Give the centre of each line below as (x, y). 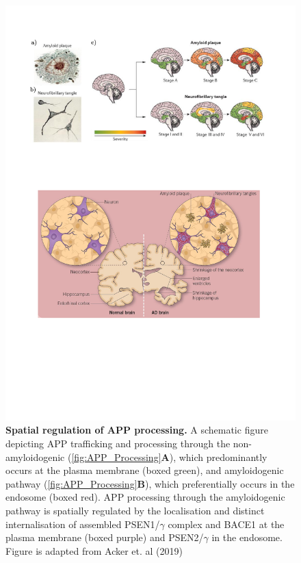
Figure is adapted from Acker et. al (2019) (94, 550)
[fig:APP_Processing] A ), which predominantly (169, 456)
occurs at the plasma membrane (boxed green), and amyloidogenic (145, 470)
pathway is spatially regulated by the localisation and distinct (135, 510)
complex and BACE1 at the (226, 524)
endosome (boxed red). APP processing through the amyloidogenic (145, 497)
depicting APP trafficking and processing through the (118, 443)
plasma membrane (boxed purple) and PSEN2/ (105, 537)
